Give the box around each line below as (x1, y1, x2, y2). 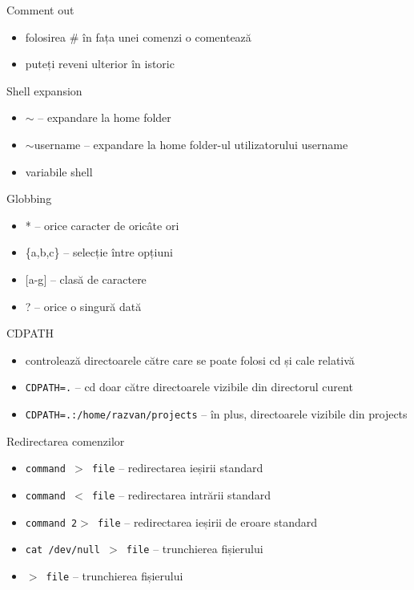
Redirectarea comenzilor (6, 432, 125, 449)
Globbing (6, 190, 52, 207)
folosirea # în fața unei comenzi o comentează (25, 28, 251, 45)
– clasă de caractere (50, 270, 147, 287)
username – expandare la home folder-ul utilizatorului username (34, 135, 348, 152)
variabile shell (25, 163, 93, 180)
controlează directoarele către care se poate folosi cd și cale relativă (25, 351, 355, 368)
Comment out (6, 2, 74, 18)
